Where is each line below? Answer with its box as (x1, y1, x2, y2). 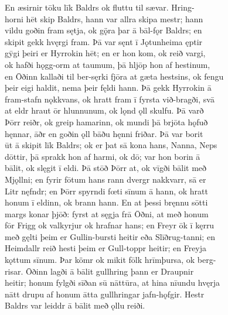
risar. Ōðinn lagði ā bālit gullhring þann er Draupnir (5, 265, 194, 277)
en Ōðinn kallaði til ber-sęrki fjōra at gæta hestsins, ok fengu (5, 70, 224, 82)
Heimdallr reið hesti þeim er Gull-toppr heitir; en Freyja (5, 242, 207, 254)
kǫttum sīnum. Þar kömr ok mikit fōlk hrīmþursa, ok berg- (5, 254, 216, 266)
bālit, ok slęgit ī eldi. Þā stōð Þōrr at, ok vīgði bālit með (5, 162, 207, 174)
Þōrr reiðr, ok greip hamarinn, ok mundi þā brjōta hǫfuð (5, 115, 208, 128)
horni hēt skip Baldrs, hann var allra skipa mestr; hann (5, 12, 203, 25)
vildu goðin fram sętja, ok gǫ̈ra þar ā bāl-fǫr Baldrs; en (5, 24, 202, 36)
